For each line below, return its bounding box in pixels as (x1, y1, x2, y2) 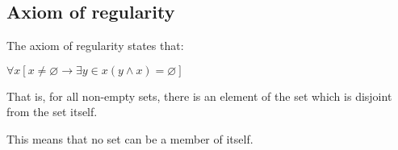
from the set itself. (6, 103, 98, 120)
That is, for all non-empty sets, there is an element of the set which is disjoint (6, 87, 392, 104)
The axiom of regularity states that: (6, 37, 184, 54)
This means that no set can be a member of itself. (6, 130, 253, 147)
